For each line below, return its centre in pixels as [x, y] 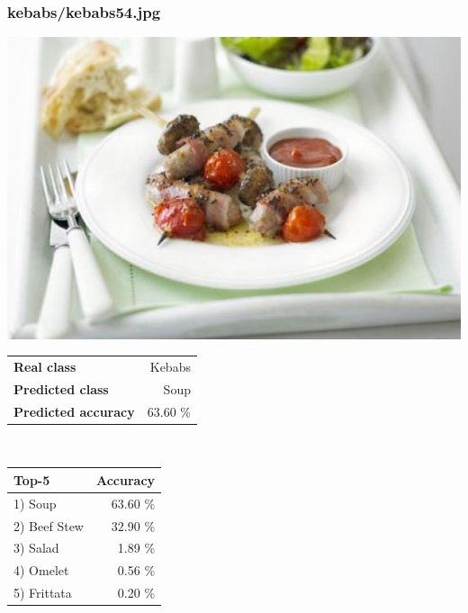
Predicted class [61, 388]
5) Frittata [43, 593]
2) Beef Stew [49, 525]
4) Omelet [41, 570]
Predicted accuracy [74, 411]
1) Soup [35, 503]
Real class [45, 366]
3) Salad [36, 548]
